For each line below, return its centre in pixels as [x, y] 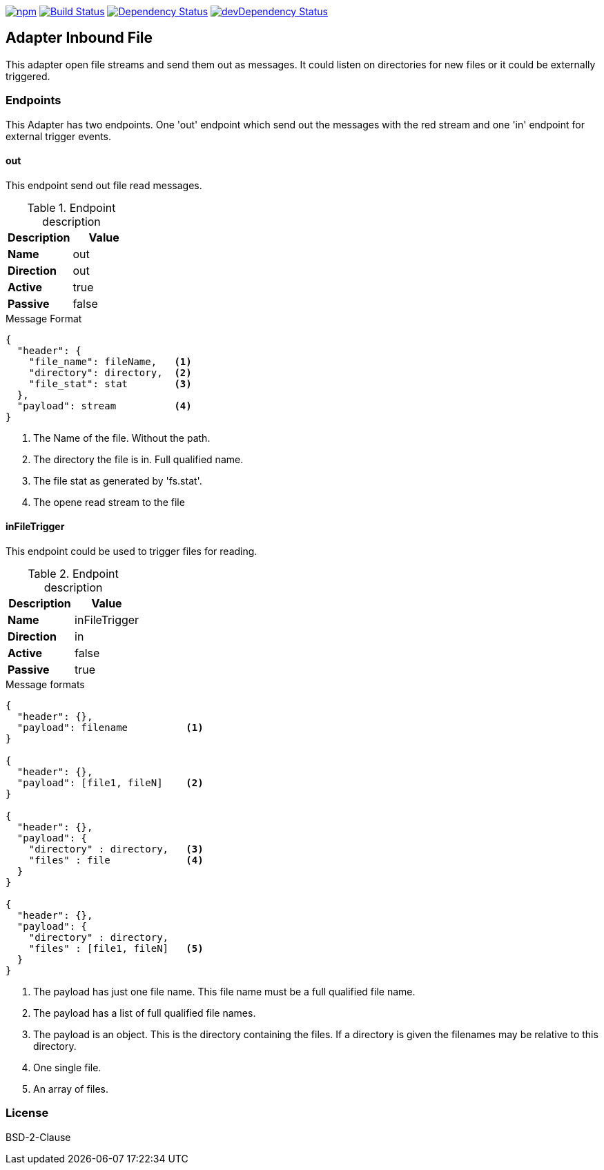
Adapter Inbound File [79, 38]
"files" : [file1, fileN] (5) [116, 949]
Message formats [45, 685]
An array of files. [71, 1089]
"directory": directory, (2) [110, 372]
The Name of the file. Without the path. [122, 438]
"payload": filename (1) [110, 728]
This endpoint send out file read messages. [104, 185]
